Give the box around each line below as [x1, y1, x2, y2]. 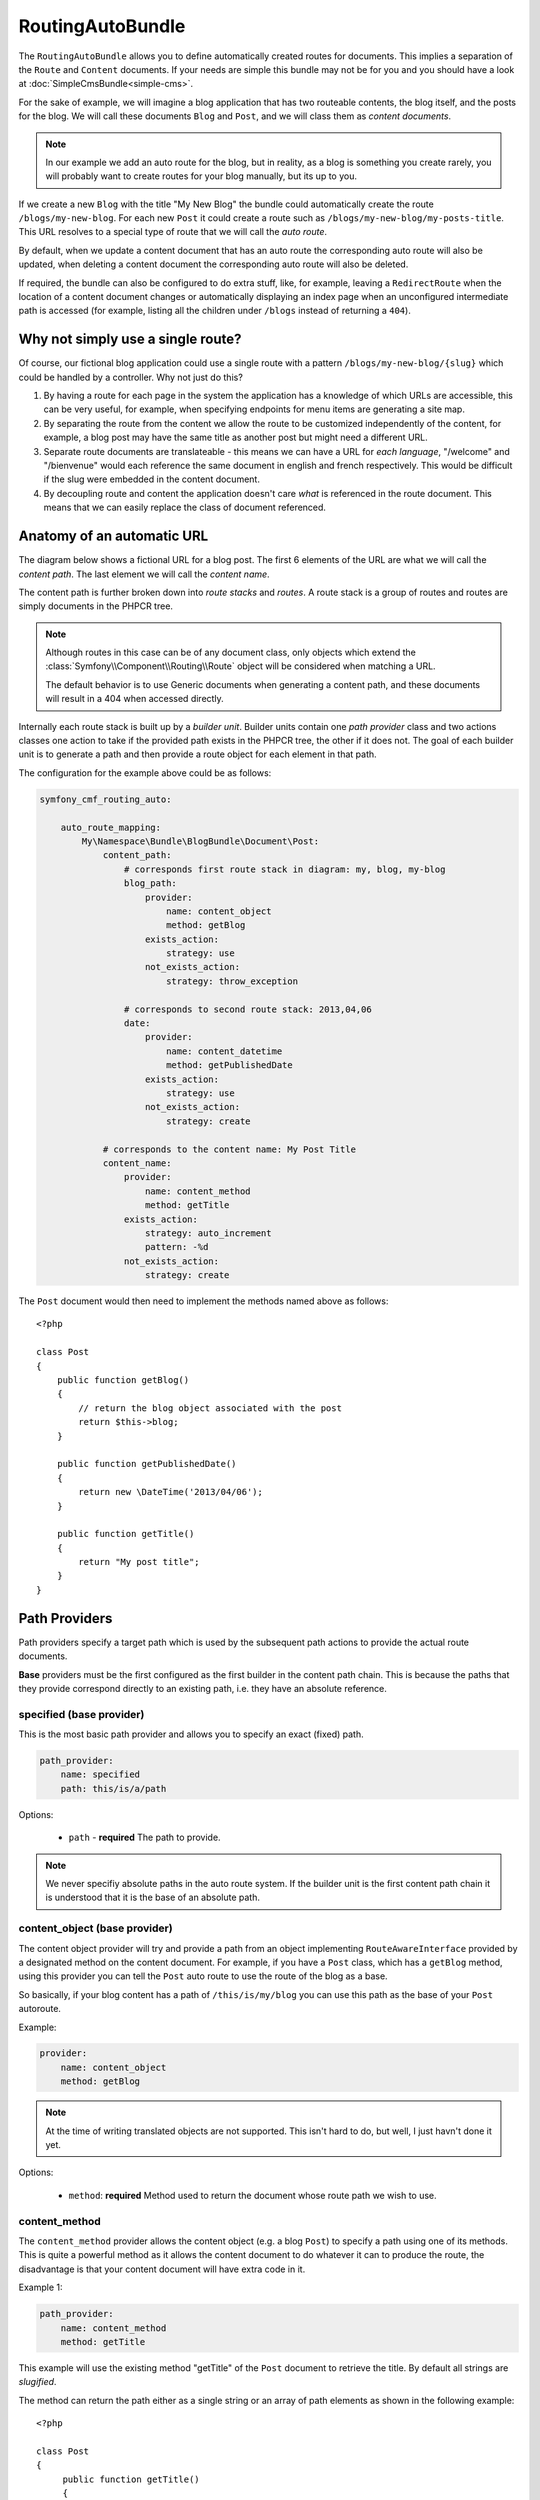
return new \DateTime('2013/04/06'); [78, 1486, 264, 1498]
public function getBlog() [56, 1375, 190, 1386]
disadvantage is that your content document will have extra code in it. [18, 2263, 306, 2275]
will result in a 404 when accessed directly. [45, 693, 224, 705]
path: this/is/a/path [60, 1783, 167, 1794]
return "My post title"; [78, 1556, 200, 1568]
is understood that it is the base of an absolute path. [45, 1891, 260, 1904]
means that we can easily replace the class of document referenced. [43, 501, 327, 514]
